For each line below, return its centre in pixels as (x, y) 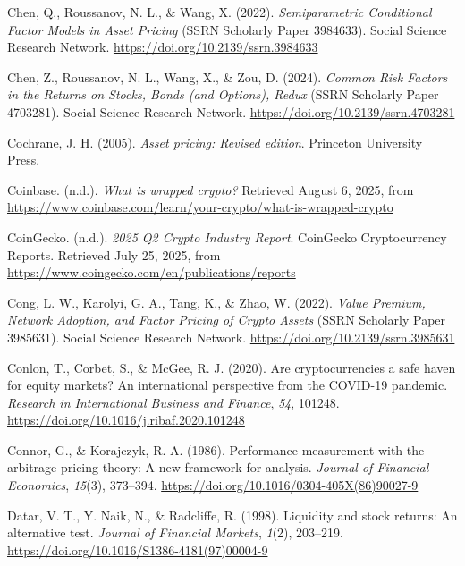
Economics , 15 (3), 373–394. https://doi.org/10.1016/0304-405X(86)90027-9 (213, 485)
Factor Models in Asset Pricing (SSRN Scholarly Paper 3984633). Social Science (227, 29)
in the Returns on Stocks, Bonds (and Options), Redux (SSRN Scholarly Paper (223, 94)
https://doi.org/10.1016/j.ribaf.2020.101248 (126, 420)
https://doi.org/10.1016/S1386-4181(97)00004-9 (138, 549)
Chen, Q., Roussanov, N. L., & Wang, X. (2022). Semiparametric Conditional (220, 12)
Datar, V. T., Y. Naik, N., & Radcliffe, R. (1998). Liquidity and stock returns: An (232, 515)
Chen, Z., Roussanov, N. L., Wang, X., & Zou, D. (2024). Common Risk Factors (228, 76)
